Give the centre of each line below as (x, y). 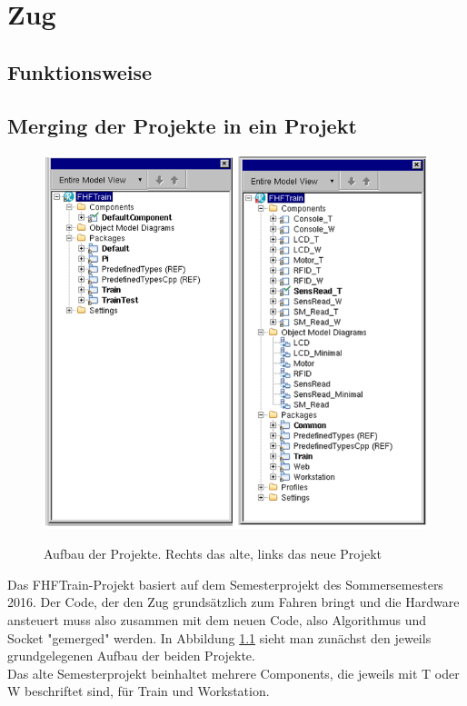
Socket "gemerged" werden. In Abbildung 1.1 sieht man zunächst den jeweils (219, 637)
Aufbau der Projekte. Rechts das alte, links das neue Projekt (213, 554)
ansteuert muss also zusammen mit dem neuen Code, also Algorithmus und (217, 619)
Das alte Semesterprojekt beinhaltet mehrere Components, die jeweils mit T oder (233, 673)
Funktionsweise (80, 71)
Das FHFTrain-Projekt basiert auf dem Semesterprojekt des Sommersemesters (225, 584)
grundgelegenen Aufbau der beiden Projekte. (131, 656)
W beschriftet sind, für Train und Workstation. (139, 691)
